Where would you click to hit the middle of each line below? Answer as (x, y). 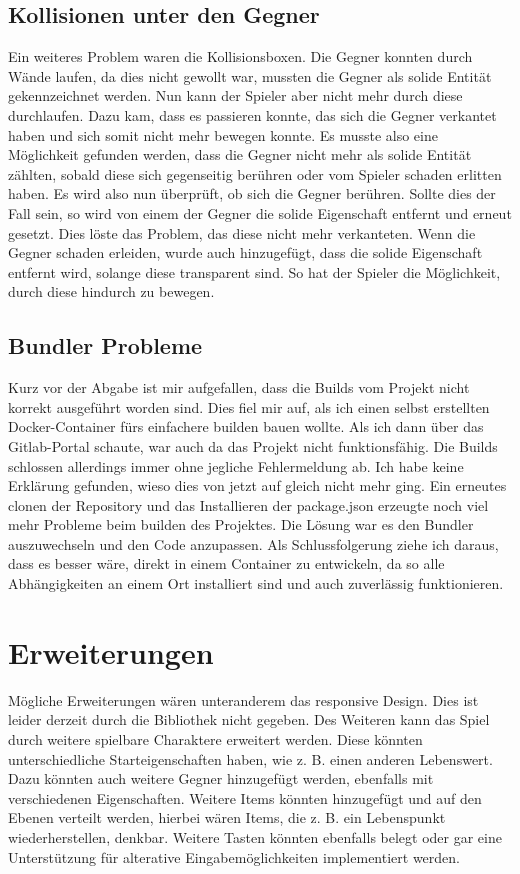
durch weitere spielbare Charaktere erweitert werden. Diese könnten (215, 738)
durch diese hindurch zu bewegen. (111, 291)
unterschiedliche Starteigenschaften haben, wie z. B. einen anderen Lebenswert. (250, 758)
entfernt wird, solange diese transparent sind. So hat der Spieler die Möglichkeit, (254, 271)
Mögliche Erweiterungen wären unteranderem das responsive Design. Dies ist (243, 699)
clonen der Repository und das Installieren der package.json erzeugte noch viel (248, 504)
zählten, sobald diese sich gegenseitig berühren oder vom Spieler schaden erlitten (255, 173)
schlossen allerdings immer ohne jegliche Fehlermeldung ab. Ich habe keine (236, 465)
